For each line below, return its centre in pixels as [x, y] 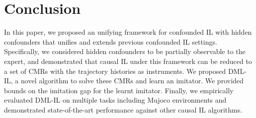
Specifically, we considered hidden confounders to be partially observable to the [125, 51]
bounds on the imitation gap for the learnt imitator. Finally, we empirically [119, 90]
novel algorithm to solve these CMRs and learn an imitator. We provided [132, 81]
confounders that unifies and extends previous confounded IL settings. [111, 41]
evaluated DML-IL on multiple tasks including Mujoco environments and [115, 100]
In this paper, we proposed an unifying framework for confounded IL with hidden [128, 32]
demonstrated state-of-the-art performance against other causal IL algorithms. [123, 109]
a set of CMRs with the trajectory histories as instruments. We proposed [115, 71]
